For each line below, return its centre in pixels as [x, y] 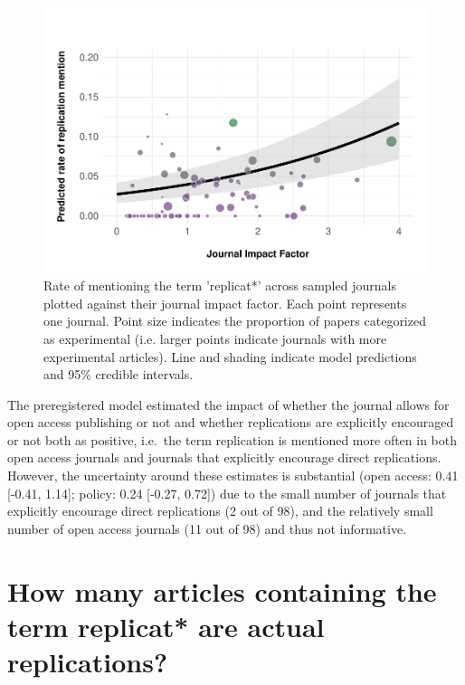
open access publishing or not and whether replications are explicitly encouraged [231, 422]
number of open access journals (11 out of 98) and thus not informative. [207, 528]
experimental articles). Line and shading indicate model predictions [230, 356]
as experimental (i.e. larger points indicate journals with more [215, 338]
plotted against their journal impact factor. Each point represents [225, 303]
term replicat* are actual [166, 626]
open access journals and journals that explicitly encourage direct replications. [224, 457]
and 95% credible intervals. [119, 374]
